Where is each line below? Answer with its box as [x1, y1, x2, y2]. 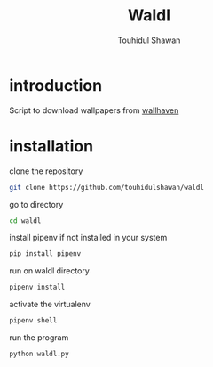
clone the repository [9, 166, 83, 176]
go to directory [9, 199, 64, 209]
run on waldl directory [9, 265, 91, 276]
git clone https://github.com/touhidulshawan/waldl [9, 183, 204, 192]
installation [9, 135, 94, 156]
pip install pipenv [9, 249, 82, 258]
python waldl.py [9, 349, 69, 358]
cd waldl [9, 216, 42, 225]
